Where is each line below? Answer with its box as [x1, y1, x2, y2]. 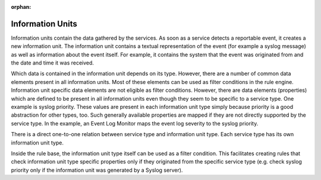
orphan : [11, 4, 32, 10]
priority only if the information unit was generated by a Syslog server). [11, 166, 183, 173]
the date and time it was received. [11, 59, 95, 66]
